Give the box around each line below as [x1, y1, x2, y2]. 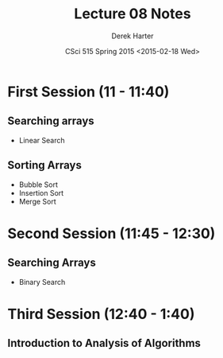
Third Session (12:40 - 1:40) [7, 305, 195, 323]
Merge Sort [18, 197, 56, 206]
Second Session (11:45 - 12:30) [7, 224, 216, 243]
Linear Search [18, 135, 65, 145]
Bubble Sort [18, 180, 59, 189]
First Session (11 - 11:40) [7, 83, 170, 100]
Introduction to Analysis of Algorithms [7, 337, 202, 350]
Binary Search [18, 277, 66, 286]
